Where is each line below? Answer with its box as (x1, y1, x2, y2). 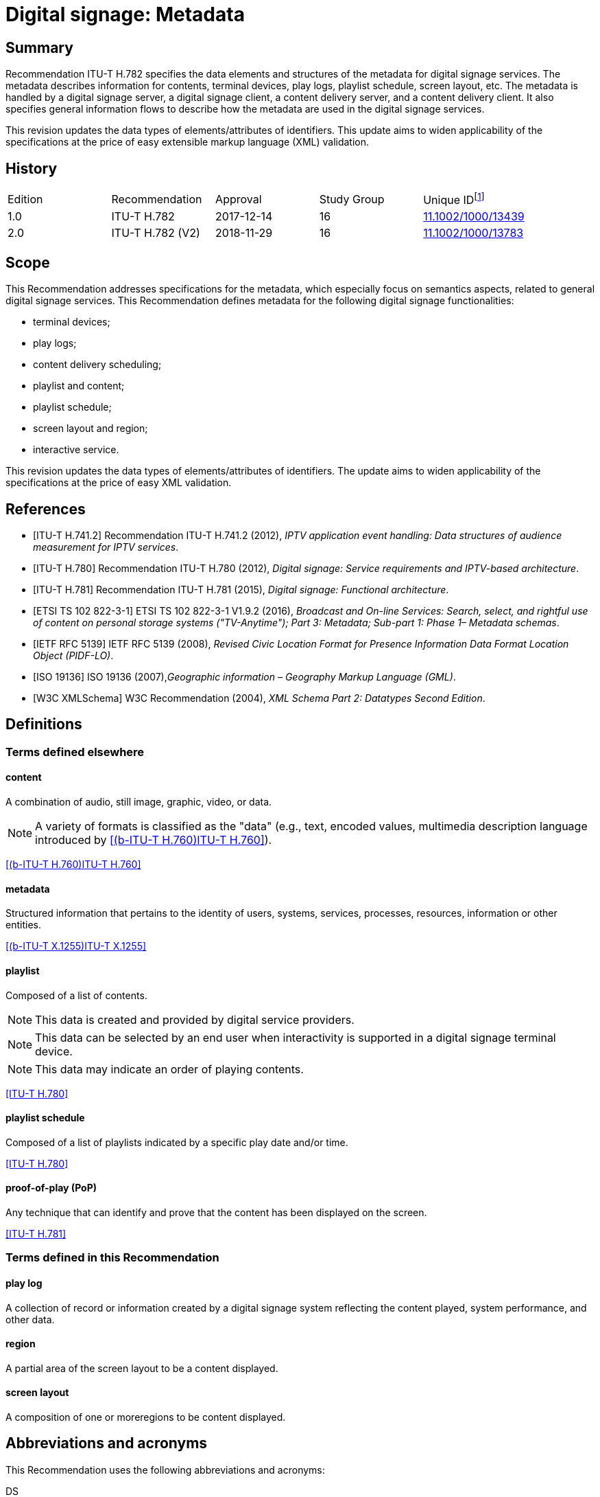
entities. (5, 919, 41, 931)
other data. (5, 1313, 55, 1325)
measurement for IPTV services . (33, 541, 179, 553)
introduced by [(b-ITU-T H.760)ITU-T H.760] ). (35, 833, 272, 847)
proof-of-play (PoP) (5, 1182, 97, 1194)
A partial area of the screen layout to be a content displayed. (5, 1362, 278, 1374)
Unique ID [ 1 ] (423, 191, 485, 207)
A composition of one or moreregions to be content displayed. (5, 1411, 286, 1423)
